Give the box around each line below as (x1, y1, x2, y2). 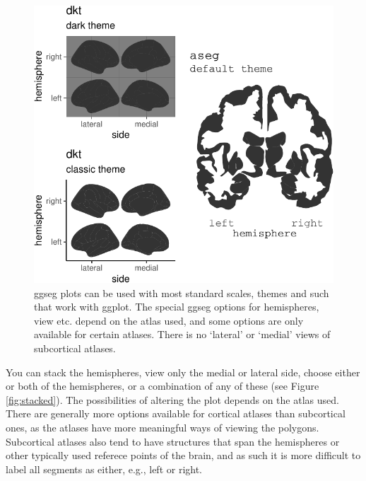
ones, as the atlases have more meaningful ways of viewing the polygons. (6, 419, 319, 434)
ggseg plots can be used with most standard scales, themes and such (34, 285, 329, 300)
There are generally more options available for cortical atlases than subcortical (6, 406, 346, 421)
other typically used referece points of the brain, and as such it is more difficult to (6, 448, 361, 463)
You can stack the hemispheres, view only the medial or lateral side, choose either (6, 364, 360, 379)
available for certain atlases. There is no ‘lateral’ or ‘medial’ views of (34, 327, 331, 342)
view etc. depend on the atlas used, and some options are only (34, 313, 304, 328)
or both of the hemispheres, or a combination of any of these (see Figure (6, 378, 319, 393)
